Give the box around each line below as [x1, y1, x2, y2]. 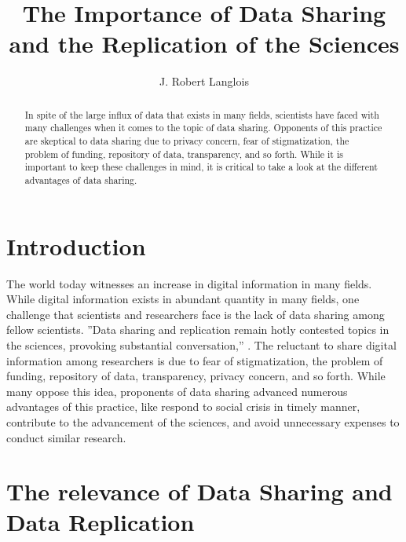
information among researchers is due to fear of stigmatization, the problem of [6, 352, 383, 368]
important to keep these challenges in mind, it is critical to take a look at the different [24, 160, 378, 174]
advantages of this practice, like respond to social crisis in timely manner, [6, 398, 360, 415]
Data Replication [6, 506, 195, 538]
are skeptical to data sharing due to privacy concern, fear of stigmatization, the [24, 134, 349, 148]
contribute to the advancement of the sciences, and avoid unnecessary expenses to [6, 413, 400, 430]
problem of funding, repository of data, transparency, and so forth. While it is [24, 147, 343, 160]
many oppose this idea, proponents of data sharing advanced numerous [6, 383, 348, 399]
